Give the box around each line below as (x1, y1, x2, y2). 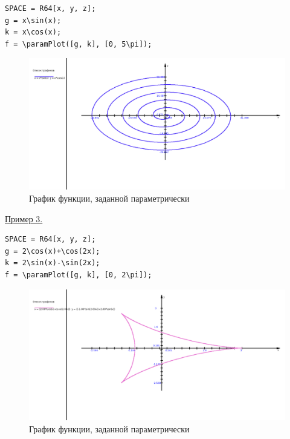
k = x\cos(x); (5, 28, 62, 37)
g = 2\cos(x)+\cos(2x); (5, 246, 100, 256)
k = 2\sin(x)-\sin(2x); (5, 259, 100, 268)
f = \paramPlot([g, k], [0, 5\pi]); (5, 39, 152, 48)
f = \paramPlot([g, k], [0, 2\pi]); (5, 270, 152, 279)
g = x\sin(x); (5, 16, 62, 25)
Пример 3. (5, 212, 43, 225)
